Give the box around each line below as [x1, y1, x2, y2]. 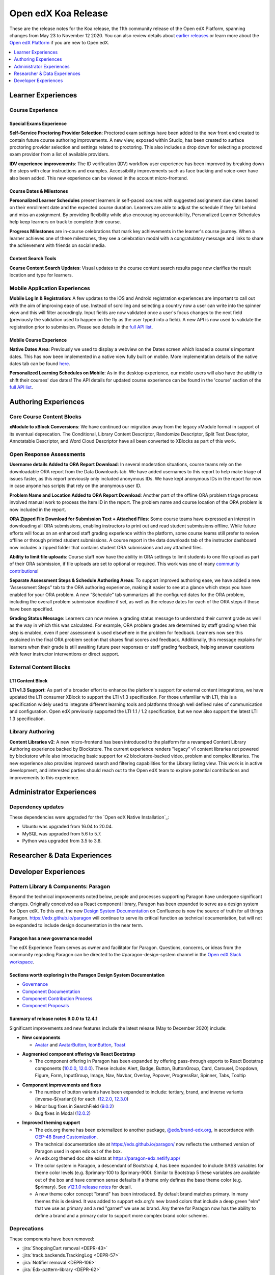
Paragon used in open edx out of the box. [35, 1148, 122, 1155]
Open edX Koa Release [9, 8, 108, 19]
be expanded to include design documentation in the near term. [9, 922, 143, 928]
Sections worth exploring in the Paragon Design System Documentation [9, 972, 165, 978]
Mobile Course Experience [9, 337, 67, 343]
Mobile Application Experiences [9, 285, 90, 292]
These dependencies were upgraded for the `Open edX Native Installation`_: [9, 814, 169, 820]
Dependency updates [9, 803, 64, 810]
